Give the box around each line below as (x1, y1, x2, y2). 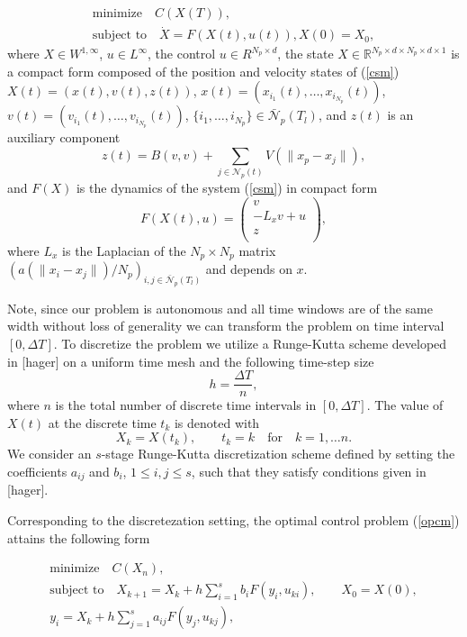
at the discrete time (48, 413, 157, 432)
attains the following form (7, 528, 150, 547)
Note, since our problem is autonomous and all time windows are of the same (7, 298, 433, 317)
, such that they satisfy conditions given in (191, 462, 427, 481)
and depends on (205, 259, 292, 278)
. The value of (366, 396, 444, 414)
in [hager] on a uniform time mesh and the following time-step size (7, 351, 374, 370)
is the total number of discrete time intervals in (55, 396, 317, 414)
